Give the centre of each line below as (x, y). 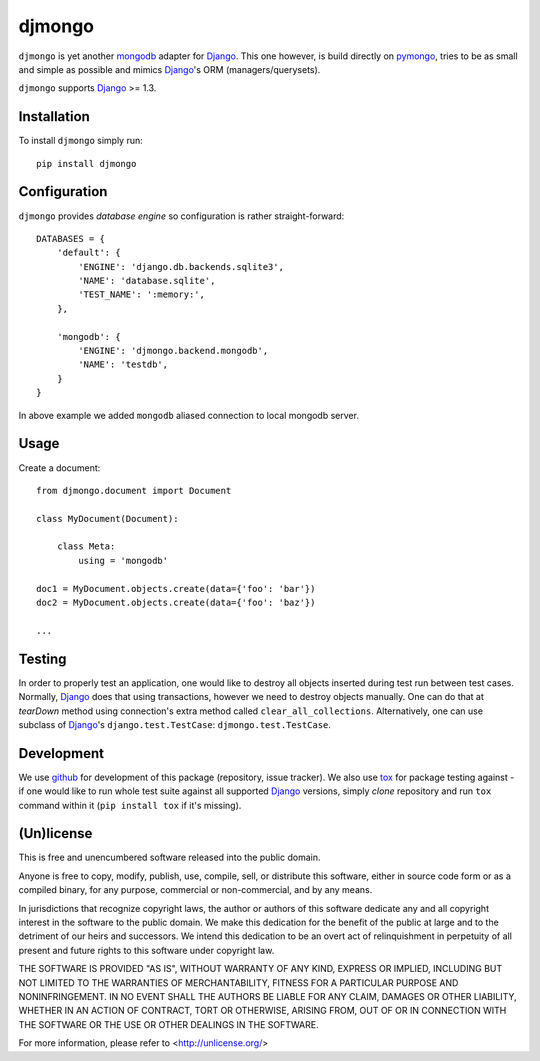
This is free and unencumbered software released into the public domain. (169, 857)
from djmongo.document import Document (134, 490)
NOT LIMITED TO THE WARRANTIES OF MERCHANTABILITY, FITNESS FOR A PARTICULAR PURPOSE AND (238, 982)
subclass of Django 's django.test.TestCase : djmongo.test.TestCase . (175, 724)
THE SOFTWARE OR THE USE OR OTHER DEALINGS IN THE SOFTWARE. (168, 1024)
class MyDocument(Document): (107, 518)
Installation (54, 116)
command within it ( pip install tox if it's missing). (130, 805)
